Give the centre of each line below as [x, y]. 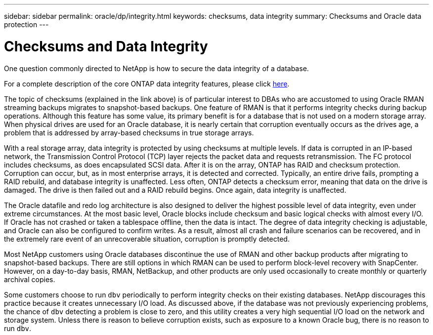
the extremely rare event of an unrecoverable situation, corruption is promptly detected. [147, 239]
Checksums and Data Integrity [106, 46]
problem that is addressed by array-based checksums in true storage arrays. [129, 132]
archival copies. [30, 279]
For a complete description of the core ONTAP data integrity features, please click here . [147, 84]
